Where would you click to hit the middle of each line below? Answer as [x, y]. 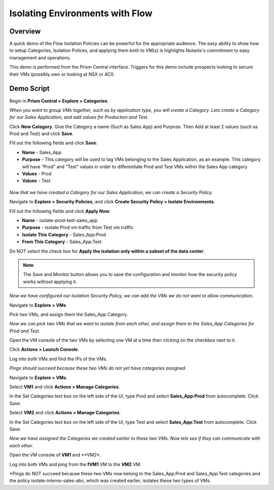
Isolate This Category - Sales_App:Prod [64, 234]
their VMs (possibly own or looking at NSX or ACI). [62, 74]
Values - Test [36, 181]
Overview [25, 31]
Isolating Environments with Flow [81, 13]
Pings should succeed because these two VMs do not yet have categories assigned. [98, 368]
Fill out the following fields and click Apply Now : [60, 211]
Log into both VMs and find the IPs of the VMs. [58, 359]
